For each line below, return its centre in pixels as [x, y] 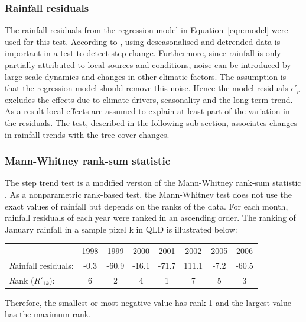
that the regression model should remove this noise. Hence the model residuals [147, 88]
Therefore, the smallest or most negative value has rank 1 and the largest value [148, 302]
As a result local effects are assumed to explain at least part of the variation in [147, 111]
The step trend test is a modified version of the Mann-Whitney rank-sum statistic [153, 183]
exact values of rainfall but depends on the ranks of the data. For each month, [147, 206]
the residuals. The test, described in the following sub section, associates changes [151, 122]
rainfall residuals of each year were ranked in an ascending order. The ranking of [150, 218]
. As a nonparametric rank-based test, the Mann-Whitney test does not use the [148, 194]
